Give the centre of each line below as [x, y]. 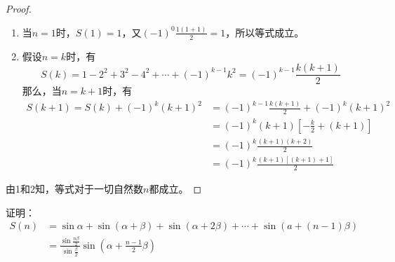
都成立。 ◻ [175, 189]
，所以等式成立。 [265, 32]
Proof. [19, 8]
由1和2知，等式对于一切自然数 [74, 189]
